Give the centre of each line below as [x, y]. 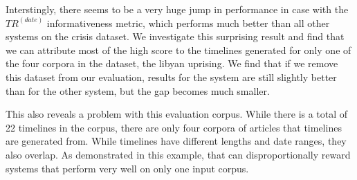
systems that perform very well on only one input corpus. [127, 168]
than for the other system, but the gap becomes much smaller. [138, 90]
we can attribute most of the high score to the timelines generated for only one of [178, 49]
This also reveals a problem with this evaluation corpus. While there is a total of [177, 114]
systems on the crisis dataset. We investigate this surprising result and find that [175, 36]
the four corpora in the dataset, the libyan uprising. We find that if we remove [172, 63]
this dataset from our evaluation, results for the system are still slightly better [171, 76]
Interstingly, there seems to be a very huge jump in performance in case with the [177, 9]
